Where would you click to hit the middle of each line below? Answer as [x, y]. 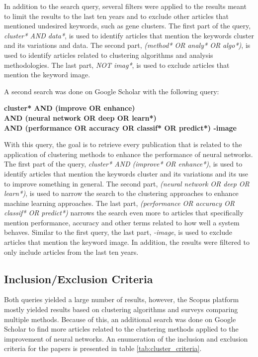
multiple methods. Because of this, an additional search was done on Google [120, 319]
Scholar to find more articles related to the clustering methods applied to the [121, 329]
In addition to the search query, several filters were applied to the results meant [125, 6]
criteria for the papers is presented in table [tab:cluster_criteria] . [103, 348]
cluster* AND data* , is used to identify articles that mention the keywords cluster [129, 35]
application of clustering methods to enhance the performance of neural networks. [129, 154]
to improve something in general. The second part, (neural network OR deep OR [127, 183]
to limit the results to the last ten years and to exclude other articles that [117, 16]
